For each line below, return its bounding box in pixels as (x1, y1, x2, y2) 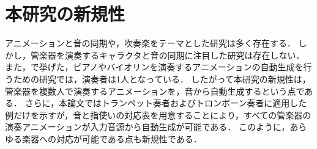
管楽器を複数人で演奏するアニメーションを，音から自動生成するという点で (5, 84, 305, 97)
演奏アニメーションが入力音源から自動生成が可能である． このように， (5, 120, 290, 133)
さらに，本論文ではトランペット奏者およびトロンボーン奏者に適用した (24, 96, 307, 109)
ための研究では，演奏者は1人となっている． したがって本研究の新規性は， (13, 72, 311, 85)
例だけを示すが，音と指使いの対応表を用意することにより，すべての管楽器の (5, 108, 311, 121)
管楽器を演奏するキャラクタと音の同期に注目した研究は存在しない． (30, 48, 305, 61)
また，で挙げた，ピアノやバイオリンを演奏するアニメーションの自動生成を (5, 60, 304, 73)
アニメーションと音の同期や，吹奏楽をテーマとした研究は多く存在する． (5, 37, 296, 49)
